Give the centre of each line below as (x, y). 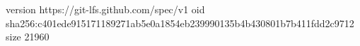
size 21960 (28, 37)
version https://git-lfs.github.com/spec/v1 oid (105, 9)
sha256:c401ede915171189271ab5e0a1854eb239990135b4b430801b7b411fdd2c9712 (180, 23)
